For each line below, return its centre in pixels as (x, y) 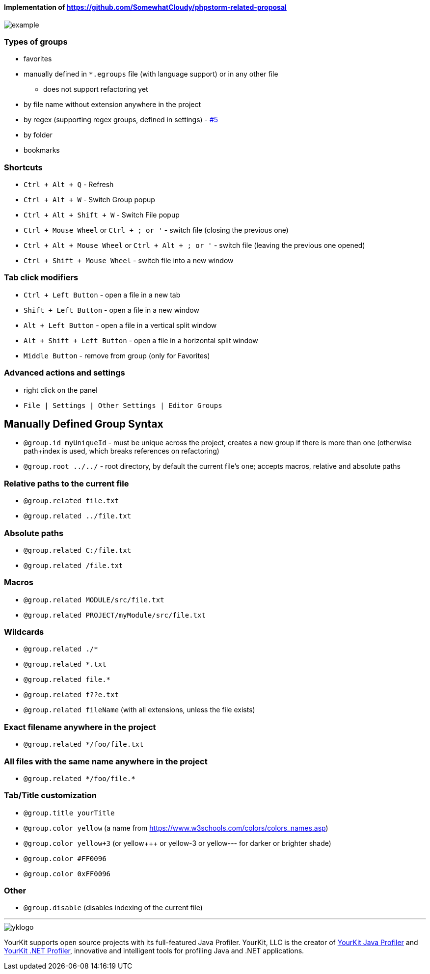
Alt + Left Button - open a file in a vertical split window (120, 325)
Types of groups (36, 41)
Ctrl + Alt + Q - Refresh (69, 185)
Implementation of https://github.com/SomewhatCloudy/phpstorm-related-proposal (145, 7)
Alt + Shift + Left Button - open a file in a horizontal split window (141, 340)
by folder (38, 135)
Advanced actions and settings (65, 373)
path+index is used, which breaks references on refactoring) (121, 451)
